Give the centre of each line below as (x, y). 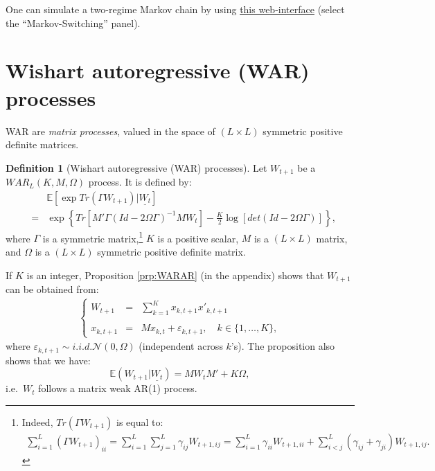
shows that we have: (48, 360)
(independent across (181, 346)
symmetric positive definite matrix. (171, 252)
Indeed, (37, 421)
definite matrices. (42, 144)
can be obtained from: (52, 289)
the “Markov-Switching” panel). (73, 23)
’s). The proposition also (283, 346)
